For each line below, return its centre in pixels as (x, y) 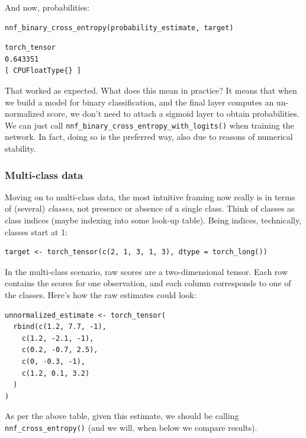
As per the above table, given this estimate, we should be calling (122, 416)
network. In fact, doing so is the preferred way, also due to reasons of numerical (149, 137)
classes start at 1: (36, 231)
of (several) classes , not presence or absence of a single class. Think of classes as (150, 208)
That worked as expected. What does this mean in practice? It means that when (151, 90)
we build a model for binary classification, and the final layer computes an (139, 102)
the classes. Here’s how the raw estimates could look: (101, 294)
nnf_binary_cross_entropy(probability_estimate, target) (119, 28)
